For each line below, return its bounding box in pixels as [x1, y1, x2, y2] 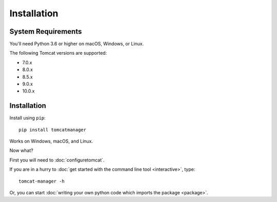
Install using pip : [9, 115, 46, 121]
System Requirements [9, 27, 82, 36]
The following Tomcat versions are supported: [9, 50, 107, 56]
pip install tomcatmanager [18, 127, 87, 132]
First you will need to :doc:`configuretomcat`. [9, 156, 105, 163]
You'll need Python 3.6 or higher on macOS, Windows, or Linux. [9, 41, 144, 47]
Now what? [9, 147, 33, 153]
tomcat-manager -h [18, 178, 65, 184]
